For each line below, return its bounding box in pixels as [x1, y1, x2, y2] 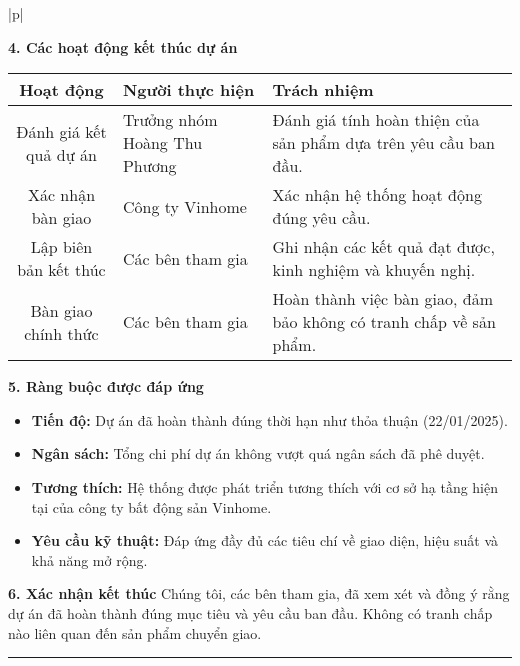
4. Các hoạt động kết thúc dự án [8, 36, 238, 57]
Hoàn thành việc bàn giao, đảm [272, 287, 493, 311]
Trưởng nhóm [122, 108, 218, 132]
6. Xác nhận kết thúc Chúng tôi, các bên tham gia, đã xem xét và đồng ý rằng [8, 583, 510, 604]
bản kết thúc [17, 258, 106, 282]
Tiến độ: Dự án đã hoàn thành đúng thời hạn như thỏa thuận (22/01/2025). [31, 409, 508, 430]
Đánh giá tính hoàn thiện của [272, 108, 480, 132]
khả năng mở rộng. [31, 549, 148, 570]
